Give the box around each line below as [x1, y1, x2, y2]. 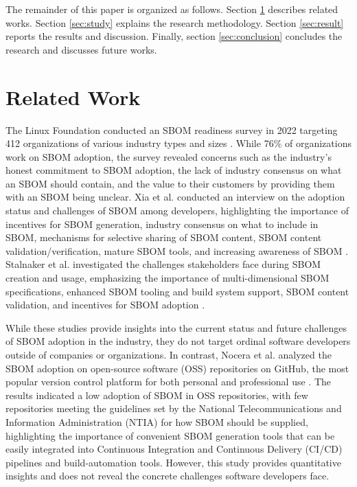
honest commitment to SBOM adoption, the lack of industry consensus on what [5, 163, 342, 177]
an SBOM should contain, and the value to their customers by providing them [5, 176, 335, 190]
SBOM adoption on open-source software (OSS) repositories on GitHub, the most [5, 361, 349, 375]
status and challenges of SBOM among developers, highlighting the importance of [5, 203, 349, 218]
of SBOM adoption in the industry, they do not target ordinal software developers [5, 334, 351, 348]
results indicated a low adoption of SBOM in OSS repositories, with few [5, 387, 308, 402]
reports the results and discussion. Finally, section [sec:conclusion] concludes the [5, 29, 343, 43]
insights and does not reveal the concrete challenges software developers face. [5, 468, 330, 483]
